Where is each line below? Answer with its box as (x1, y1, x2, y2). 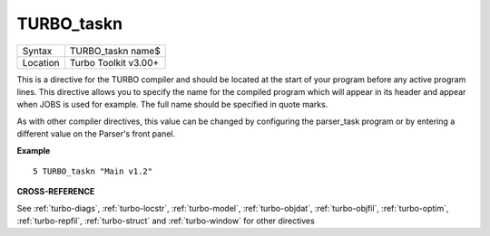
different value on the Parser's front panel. (16, 128, 176, 139)
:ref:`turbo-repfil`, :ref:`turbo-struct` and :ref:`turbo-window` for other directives (16, 215, 315, 226)
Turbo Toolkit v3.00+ (69, 56, 160, 69)
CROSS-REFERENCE (16, 186, 95, 197)
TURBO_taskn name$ (69, 44, 161, 57)
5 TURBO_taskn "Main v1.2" (33, 165, 153, 176)
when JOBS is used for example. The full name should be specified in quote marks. (16, 99, 328, 110)
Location (22, 56, 60, 69)
